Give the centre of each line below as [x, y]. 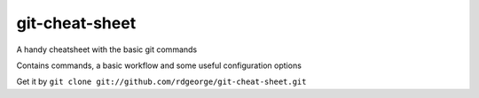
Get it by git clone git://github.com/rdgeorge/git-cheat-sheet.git [161, 82]
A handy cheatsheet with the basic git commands [107, 49]
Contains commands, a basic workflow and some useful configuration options [159, 65]
